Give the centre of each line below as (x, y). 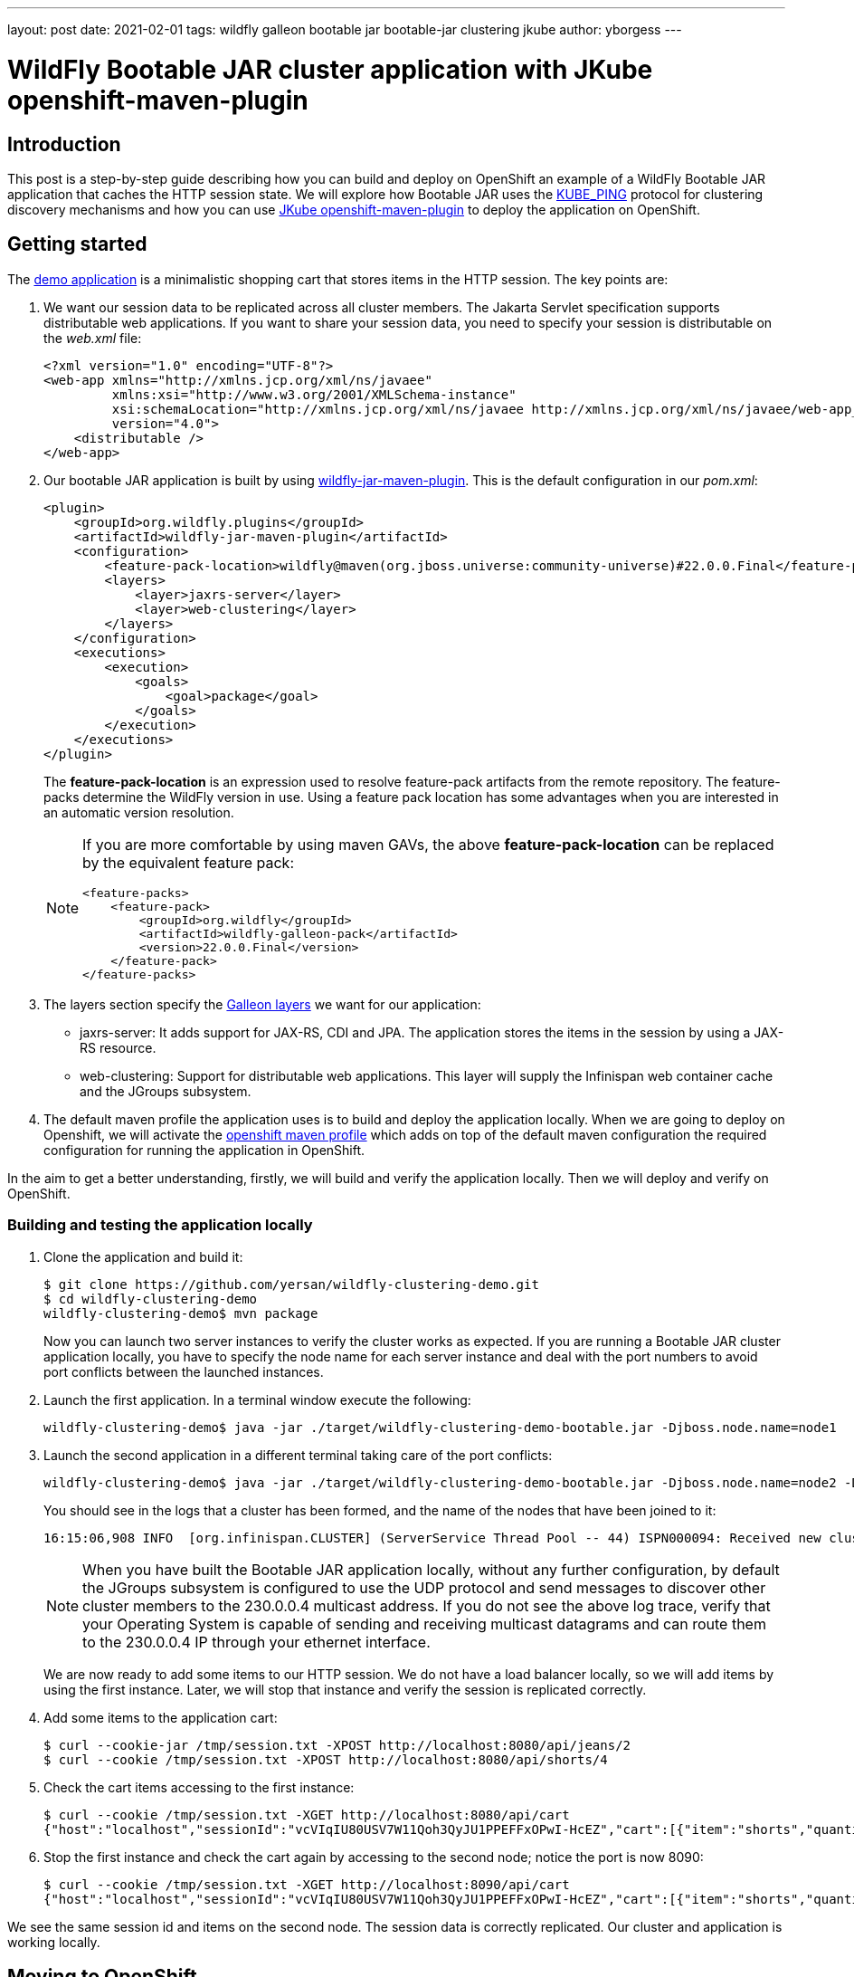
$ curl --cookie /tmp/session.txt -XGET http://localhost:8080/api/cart (307, 1815)
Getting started (77, 244)
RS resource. (118, 1047)
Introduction (64, 144)
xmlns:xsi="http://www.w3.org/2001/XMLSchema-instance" (314, 394)
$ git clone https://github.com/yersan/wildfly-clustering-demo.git (291, 1284)
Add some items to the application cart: (161, 1717)
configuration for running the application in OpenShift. (204, 1150)
